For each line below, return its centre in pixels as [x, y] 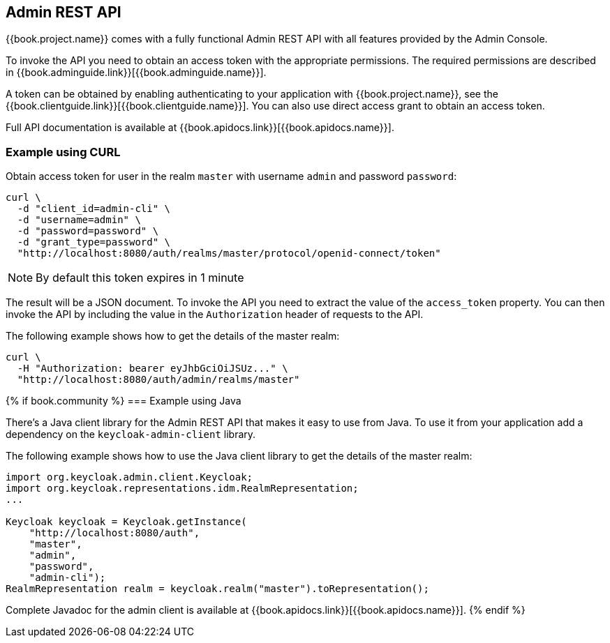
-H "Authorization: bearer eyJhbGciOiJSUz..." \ [152, 369]
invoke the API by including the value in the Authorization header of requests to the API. [215, 315]
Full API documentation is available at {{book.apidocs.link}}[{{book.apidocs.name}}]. [200, 128]
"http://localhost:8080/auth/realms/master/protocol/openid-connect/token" [229, 254]
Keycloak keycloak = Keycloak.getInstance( [126, 522]
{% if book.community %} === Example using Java [124, 401]
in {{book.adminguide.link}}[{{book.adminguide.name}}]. [136, 73]
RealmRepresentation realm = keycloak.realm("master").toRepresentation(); [217, 589]
